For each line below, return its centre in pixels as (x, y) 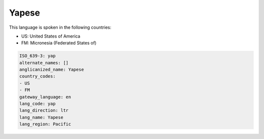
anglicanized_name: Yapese (52, 70)
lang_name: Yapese (41, 117)
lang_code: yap (37, 104)
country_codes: (37, 76)
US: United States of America (51, 36)
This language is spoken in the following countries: (60, 27)
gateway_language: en (45, 97)
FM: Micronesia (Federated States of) (59, 43)
